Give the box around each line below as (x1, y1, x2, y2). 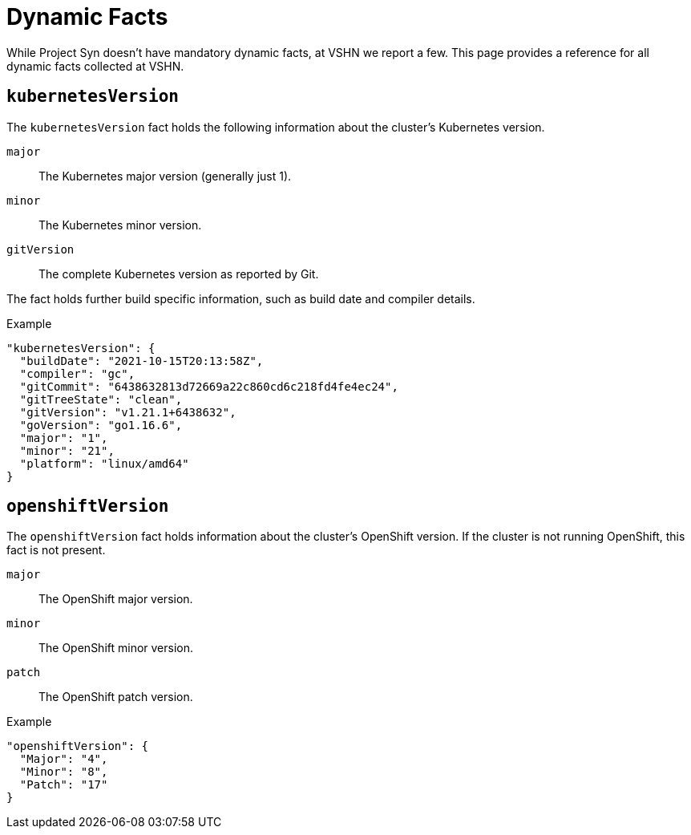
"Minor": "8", (19, 765, 108, 779)
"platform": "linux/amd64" (19, 456, 189, 470)
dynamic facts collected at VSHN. (6, 59, 184, 73)
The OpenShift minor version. (38, 641, 194, 655)
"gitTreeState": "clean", (19, 392, 183, 406)
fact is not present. (6, 543, 106, 557)
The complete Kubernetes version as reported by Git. (38, 266, 319, 281)
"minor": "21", (19, 444, 115, 457)
